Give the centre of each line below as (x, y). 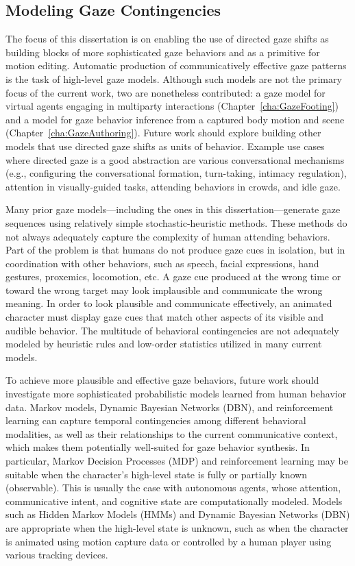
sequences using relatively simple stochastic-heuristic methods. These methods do (176, 222)
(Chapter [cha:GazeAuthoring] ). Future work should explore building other (163, 133)
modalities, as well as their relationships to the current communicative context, (172, 433)
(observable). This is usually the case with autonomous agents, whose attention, (173, 488)
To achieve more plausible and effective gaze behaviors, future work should (162, 380)
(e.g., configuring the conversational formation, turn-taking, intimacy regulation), (176, 173)
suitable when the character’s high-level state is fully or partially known (156, 474)
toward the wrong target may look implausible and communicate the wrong (164, 290)
